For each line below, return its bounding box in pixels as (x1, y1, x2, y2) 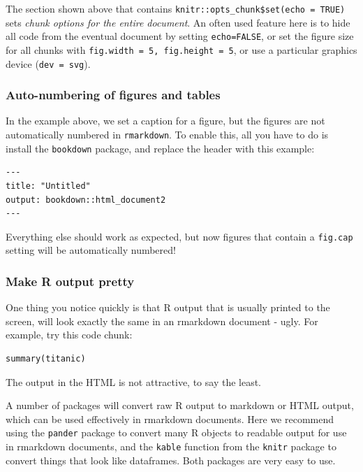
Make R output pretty (6, 272, 135, 289)
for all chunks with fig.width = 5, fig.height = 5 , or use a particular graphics (6, 42, 357, 57)
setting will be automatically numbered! (6, 243, 176, 257)
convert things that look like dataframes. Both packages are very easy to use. (6, 452, 336, 467)
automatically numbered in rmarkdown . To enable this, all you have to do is (6, 127, 329, 142)
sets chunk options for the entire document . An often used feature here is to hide (6, 15, 350, 29)
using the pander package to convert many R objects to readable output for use (6, 425, 347, 440)
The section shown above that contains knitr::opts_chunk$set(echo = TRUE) (6, 1, 346, 15)
